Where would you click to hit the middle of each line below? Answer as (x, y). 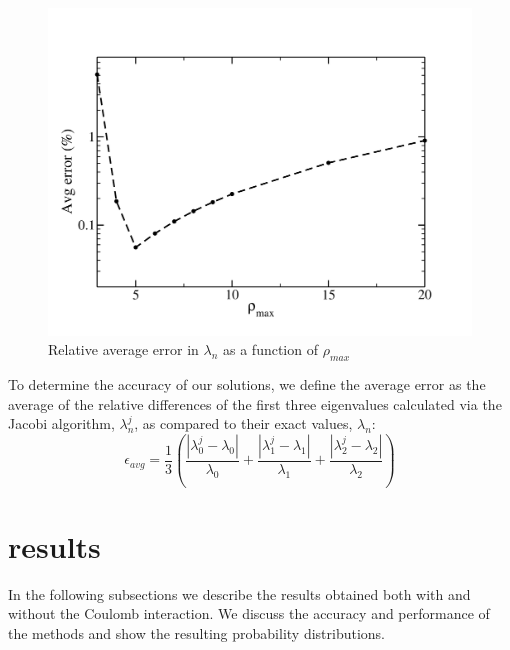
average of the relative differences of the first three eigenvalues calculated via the (255, 403)
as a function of (270, 349)
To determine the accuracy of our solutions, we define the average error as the (247, 383)
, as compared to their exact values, (243, 423)
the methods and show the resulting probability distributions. (197, 632)
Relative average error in (123, 349)
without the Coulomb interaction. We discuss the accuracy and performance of (249, 613)
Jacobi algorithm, (61, 423)
